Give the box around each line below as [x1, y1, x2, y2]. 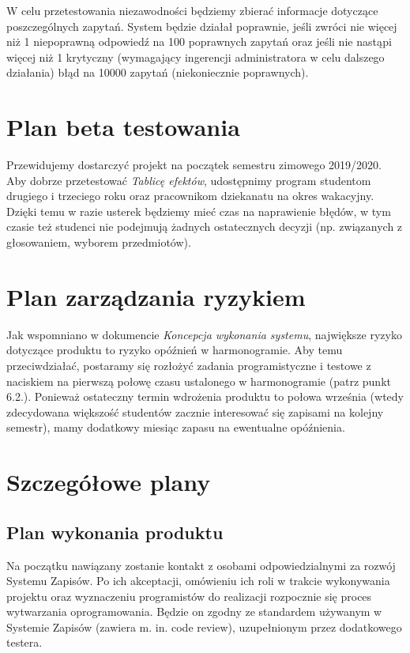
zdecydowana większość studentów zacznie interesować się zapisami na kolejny [6, 403, 384, 420]
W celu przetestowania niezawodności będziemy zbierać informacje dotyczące [6, 2, 378, 18]
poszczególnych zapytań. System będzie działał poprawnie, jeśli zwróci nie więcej [6, 17, 397, 34]
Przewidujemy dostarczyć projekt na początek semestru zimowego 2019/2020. [6, 157, 382, 173]
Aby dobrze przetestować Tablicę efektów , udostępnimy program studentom [6, 172, 371, 188]
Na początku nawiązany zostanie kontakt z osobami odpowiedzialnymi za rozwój [6, 557, 396, 573]
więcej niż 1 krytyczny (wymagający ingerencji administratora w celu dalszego [6, 48, 385, 65]
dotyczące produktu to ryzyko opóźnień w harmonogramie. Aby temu [6, 342, 343, 358]
